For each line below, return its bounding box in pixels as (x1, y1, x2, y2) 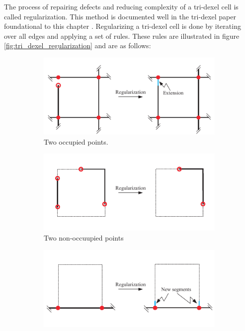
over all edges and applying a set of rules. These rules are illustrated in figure (4, 30, 240, 41)
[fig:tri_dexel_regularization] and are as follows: (4, 40, 151, 51)
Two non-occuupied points (44, 232, 124, 243)
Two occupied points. (44, 136, 108, 147)
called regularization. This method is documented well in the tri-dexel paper (4, 11, 236, 21)
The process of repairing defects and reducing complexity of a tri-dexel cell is (4, 1, 239, 11)
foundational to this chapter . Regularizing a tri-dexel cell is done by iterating (4, 21, 241, 31)
